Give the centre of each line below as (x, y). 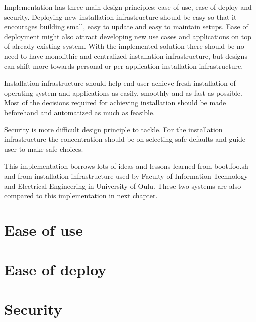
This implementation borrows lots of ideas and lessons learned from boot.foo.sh (126, 166)
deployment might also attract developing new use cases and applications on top (128, 36)
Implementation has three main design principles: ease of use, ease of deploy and (128, 7)
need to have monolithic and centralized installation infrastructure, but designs (126, 56)
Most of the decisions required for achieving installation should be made (115, 102)
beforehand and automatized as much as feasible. (80, 112)
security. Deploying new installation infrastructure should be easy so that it (120, 16)
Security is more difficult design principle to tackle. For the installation (113, 129)
